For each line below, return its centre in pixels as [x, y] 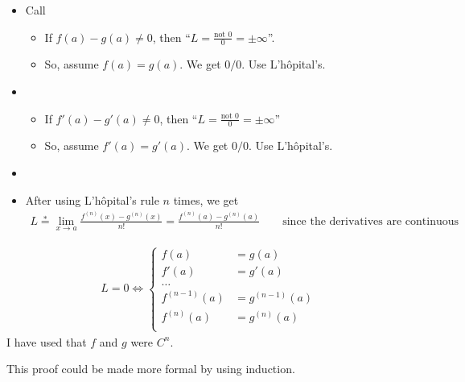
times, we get [206, 199]
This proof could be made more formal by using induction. [151, 369]
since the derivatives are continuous [371, 221]
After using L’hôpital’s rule [92, 199]
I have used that [47, 341]
